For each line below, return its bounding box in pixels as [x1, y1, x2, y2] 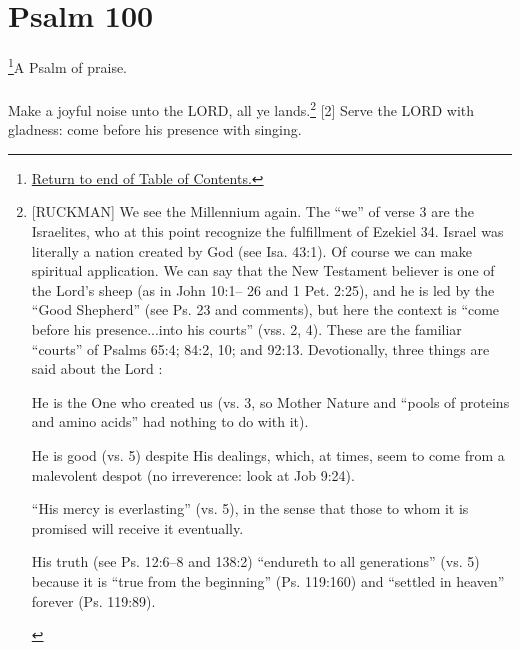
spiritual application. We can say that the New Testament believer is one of [31, 260, 495, 281]
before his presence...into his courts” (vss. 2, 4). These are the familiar [31, 318, 462, 339]
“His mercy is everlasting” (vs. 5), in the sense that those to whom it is [31, 498, 469, 519]
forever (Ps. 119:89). [31, 590, 156, 611]
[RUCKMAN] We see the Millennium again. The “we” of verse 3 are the [31, 201, 474, 222]
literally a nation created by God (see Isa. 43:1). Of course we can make [31, 240, 473, 261]
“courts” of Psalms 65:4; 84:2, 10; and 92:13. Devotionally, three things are [31, 338, 490, 359]
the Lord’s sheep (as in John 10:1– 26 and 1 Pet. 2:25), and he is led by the [31, 279, 495, 300]
